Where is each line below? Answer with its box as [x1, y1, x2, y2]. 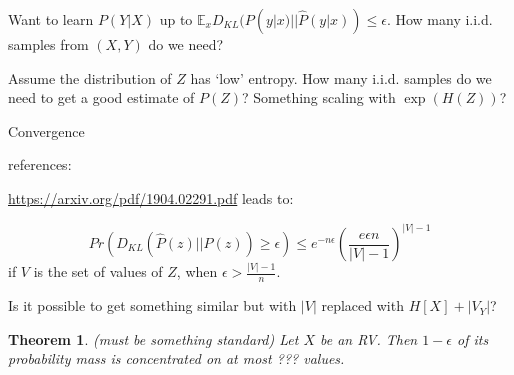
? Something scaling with [242, 87, 396, 108]
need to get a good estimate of [8, 87, 195, 108]
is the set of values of [33, 261, 163, 282]
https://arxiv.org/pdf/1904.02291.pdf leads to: [8, 187, 294, 208]
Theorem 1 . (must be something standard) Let [8, 328, 299, 349]
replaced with [321, 295, 404, 316]
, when [176, 261, 218, 282]
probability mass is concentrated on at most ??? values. [8, 348, 345, 369]
